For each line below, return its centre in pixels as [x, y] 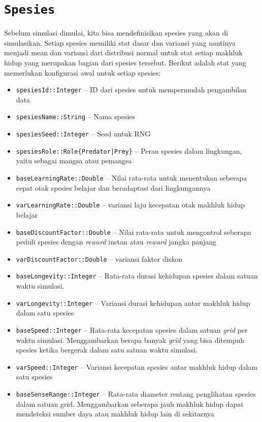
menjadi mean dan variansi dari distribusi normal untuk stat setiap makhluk [123, 52]
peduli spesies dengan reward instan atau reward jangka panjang [116, 242]
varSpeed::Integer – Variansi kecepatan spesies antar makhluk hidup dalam [137, 366]
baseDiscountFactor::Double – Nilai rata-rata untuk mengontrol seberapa [134, 232]
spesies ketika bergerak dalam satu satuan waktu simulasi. [107, 350]
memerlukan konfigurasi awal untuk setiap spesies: [83, 72]
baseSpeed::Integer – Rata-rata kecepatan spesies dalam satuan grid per [132, 329]
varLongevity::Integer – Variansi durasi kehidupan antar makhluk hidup [133, 303]
